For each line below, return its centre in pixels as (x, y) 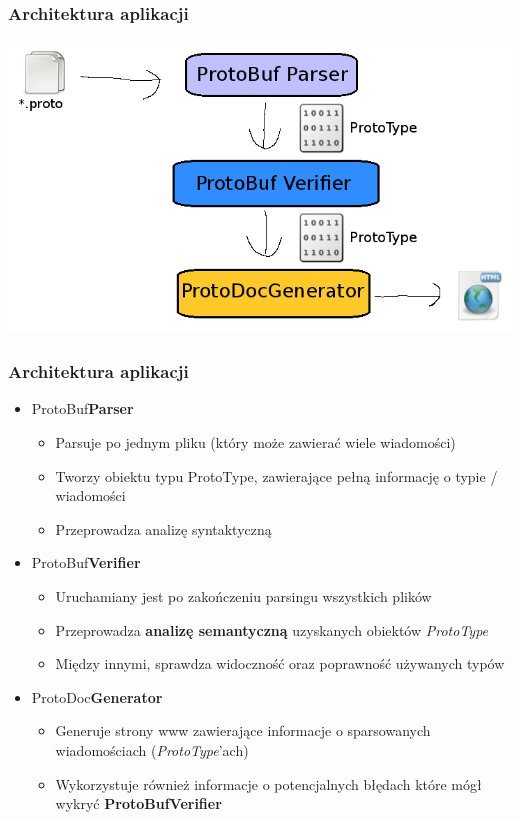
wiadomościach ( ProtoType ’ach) (152, 749)
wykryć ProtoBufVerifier (138, 803)
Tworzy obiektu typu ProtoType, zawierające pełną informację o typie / (276, 475)
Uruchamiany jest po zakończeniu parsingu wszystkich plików (243, 595)
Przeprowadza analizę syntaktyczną (163, 528)
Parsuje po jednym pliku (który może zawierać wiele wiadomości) (255, 442)
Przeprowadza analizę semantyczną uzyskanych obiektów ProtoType (272, 629)
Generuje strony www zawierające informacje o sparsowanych (243, 730)
